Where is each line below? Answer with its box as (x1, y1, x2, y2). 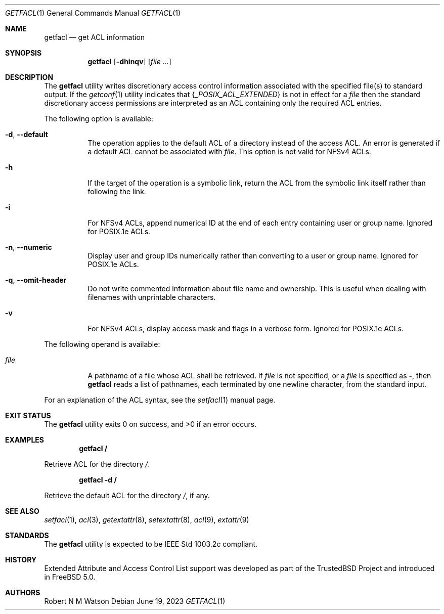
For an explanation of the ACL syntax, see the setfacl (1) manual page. (44, 396, 276, 404)
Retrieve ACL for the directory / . (44, 460, 150, 468)
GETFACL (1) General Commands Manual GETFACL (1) (5, 9, 181, 17)
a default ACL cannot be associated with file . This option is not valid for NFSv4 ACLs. (87, 147, 371, 156)
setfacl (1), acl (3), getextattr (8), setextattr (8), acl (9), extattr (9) (44, 515, 249, 524)
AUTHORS (5, 588, 40, 597)
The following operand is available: (44, 340, 160, 348)
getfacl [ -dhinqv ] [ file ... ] (87, 57, 171, 66)
